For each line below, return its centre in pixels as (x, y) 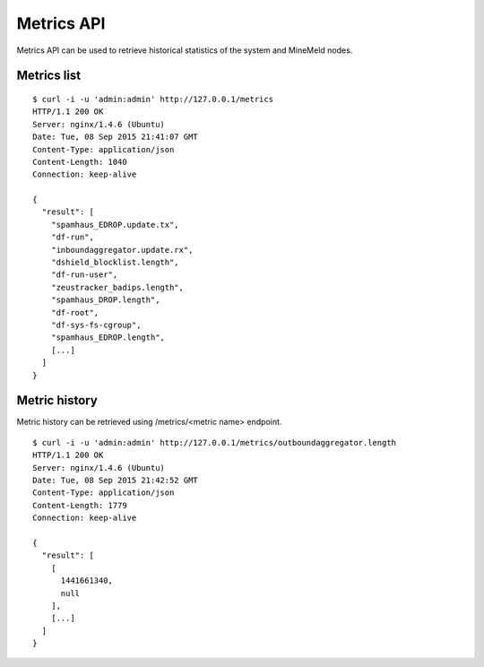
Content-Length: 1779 (80, 505)
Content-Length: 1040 (80, 162)
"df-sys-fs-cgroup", (96, 325)
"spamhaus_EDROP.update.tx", (115, 225)
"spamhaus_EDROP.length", (108, 338)
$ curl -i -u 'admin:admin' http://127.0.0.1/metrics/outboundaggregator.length (215, 442)
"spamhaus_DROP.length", (105, 300)
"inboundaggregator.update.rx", (122, 250)
